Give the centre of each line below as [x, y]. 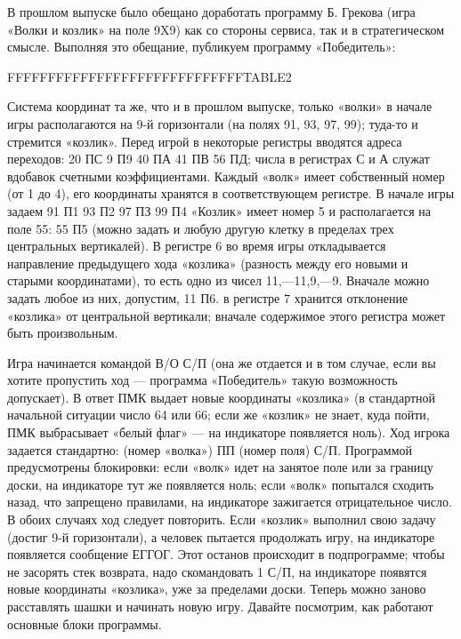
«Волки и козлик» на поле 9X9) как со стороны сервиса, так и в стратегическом [226, 29]
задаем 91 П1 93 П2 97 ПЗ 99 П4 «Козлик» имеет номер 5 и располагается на [219, 210]
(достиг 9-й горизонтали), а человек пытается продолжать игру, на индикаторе [221, 536]
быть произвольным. [63, 333]
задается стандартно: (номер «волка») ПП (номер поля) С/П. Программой [210, 449]
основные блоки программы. [85, 623]
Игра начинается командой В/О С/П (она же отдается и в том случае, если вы [222, 362]
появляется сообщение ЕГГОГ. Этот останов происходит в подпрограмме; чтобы [226, 554]
